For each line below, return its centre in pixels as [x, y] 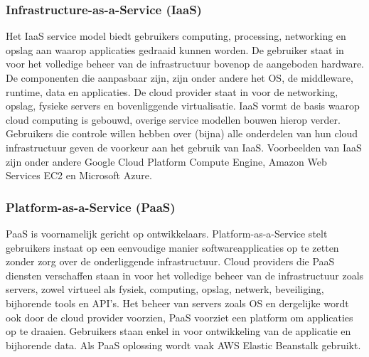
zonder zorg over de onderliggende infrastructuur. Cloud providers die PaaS [170, 261]
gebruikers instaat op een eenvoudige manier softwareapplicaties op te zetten [172, 247]
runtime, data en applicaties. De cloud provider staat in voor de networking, [172, 91]
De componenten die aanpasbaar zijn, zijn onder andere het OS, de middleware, [180, 78]
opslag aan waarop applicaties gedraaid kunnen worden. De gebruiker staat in [175, 49]
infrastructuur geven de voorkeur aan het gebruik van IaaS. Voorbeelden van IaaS [184, 147]
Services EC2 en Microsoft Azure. [79, 175]
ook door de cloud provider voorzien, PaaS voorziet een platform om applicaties [180, 317]
